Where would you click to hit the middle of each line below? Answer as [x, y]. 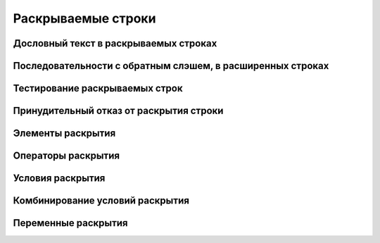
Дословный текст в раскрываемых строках [115, 43]
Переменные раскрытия [70, 223]
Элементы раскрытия [64, 133]
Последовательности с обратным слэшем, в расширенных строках [171, 66]
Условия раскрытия [59, 179]
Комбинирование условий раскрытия [101, 201]
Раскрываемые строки [84, 18]
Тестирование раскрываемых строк [98, 88]
